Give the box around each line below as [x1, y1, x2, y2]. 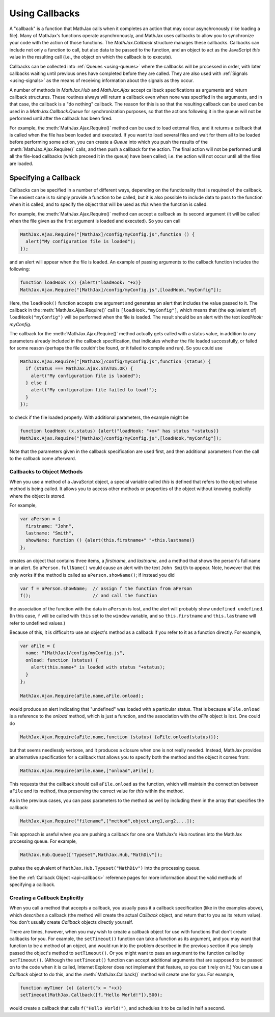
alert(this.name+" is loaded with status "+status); [31, 664, 166, 670]
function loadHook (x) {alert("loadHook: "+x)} [20, 280, 141, 285]
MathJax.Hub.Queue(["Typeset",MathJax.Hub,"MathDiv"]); [20, 852, 163, 858]
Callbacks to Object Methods [9, 468, 83, 475]
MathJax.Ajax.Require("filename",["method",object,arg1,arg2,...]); [20, 818, 195, 824]
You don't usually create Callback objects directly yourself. [9, 919, 133, 925]
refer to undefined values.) [9, 620, 66, 626]
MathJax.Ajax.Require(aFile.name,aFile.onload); [20, 693, 144, 699]
